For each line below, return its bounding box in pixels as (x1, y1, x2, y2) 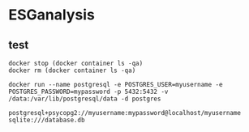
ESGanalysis (8, 6, 95, 24)
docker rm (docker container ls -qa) (8, 66, 136, 75)
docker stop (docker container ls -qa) (8, 59, 144, 67)
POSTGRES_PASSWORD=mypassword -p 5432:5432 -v (8, 87, 169, 96)
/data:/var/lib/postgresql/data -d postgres (8, 95, 161, 103)
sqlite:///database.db (8, 116, 85, 124)
